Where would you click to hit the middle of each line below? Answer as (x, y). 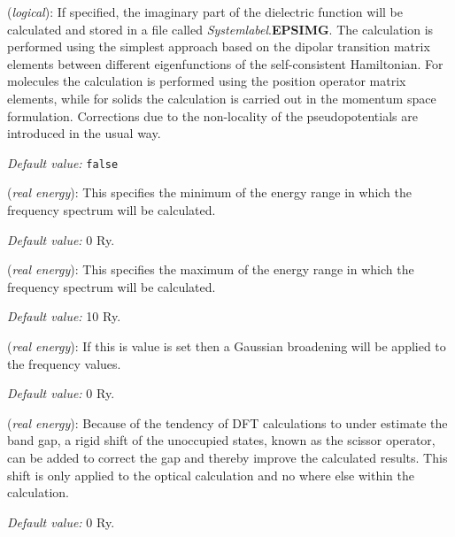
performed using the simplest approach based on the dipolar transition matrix (219, 46)
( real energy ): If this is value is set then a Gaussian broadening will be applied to (227, 345)
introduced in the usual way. (84, 133)
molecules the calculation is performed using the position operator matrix (207, 81)
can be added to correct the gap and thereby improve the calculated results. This (227, 457)
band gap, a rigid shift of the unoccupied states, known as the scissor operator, (221, 440)
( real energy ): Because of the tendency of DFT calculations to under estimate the (227, 422)
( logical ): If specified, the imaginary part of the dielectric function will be (205, 12)
